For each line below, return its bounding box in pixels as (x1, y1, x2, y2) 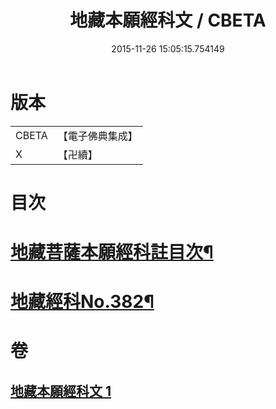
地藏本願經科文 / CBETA (69, 9, 267, 32)
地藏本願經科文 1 (10, 382, 112, 400)
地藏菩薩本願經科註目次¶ (10, 241, 214, 264)
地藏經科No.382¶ (10, 291, 155, 313)
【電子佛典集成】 (57, 129, 138, 143)
